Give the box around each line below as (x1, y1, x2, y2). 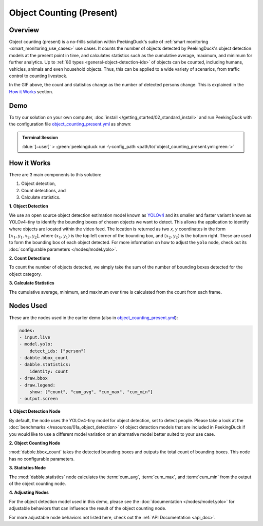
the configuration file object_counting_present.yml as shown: (9, 121, 131, 127)
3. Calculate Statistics (9, 280, 55, 286)
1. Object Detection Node (9, 408, 60, 414)
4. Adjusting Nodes (9, 489, 49, 495)
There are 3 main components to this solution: (9, 171, 102, 178)
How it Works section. (9, 88, 54, 95)
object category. (9, 271, 42, 277)
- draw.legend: (19, 382, 56, 388)
